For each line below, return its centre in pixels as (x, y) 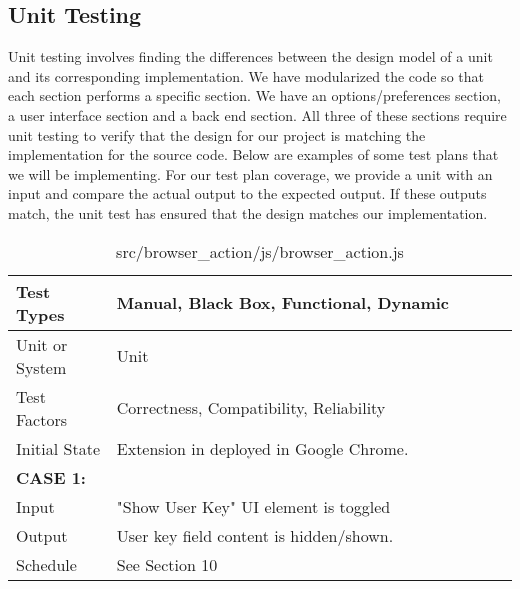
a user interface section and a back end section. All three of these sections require (257, 114)
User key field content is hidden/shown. (255, 535)
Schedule (46, 564)
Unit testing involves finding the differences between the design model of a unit (250, 56)
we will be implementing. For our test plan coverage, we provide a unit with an (250, 173)
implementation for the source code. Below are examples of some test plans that (253, 154)
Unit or (42, 344)
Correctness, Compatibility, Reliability (251, 408)
